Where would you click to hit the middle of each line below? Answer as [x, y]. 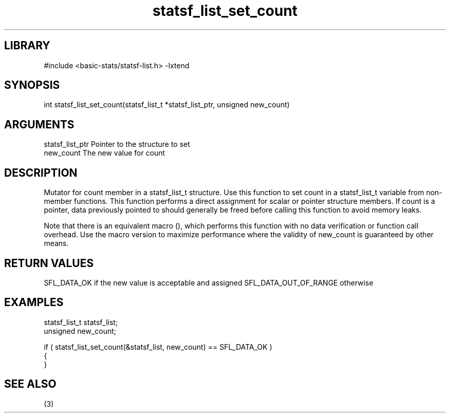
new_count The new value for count [105, 153]
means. [56, 243]
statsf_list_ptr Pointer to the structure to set [117, 144]
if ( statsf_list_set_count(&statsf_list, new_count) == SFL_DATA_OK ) [158, 347]
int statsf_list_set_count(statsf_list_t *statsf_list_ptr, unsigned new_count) [167, 105]
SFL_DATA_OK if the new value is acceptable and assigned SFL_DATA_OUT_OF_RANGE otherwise [209, 282]
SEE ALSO [30, 384]
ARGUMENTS [39, 124]
